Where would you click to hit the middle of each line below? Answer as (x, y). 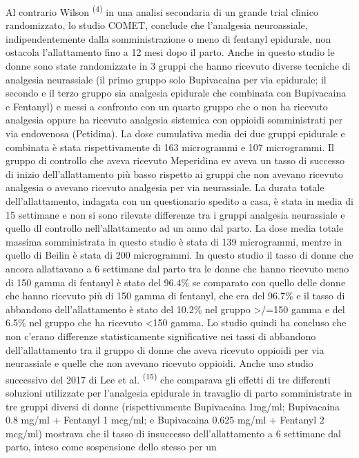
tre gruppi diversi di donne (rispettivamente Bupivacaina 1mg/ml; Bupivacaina (173, 406)
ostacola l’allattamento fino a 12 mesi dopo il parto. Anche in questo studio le (170, 52)
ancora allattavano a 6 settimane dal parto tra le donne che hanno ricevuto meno (177, 268)
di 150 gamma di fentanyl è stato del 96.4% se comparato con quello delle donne (176, 282)
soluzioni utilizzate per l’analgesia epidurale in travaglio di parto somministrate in (179, 392)
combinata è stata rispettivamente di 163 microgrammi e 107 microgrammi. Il (170, 147)
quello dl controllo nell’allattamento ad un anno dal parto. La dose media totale (175, 228)
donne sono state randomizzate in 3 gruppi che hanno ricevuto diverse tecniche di (178, 66)
